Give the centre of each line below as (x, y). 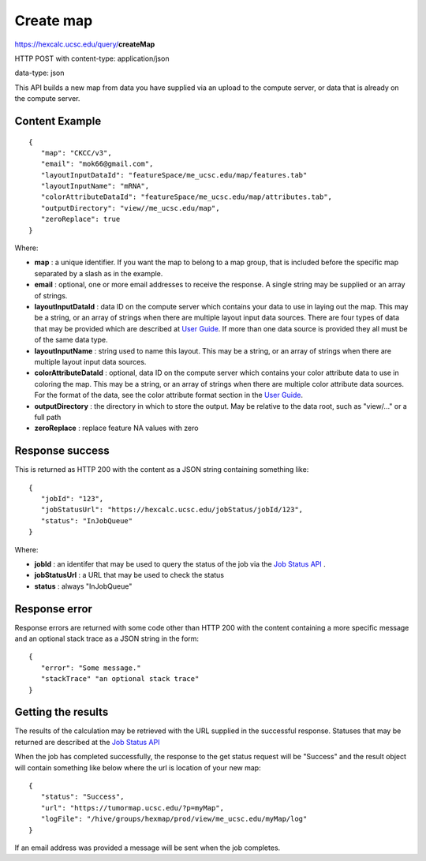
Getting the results (62, 712)
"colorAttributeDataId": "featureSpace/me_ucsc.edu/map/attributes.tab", (187, 197)
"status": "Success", (82, 797)
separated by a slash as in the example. (99, 273)
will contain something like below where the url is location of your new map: (138, 767)
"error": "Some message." (91, 668)
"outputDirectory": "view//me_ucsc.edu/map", (130, 208)
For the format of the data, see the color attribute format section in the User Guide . (169, 395)
